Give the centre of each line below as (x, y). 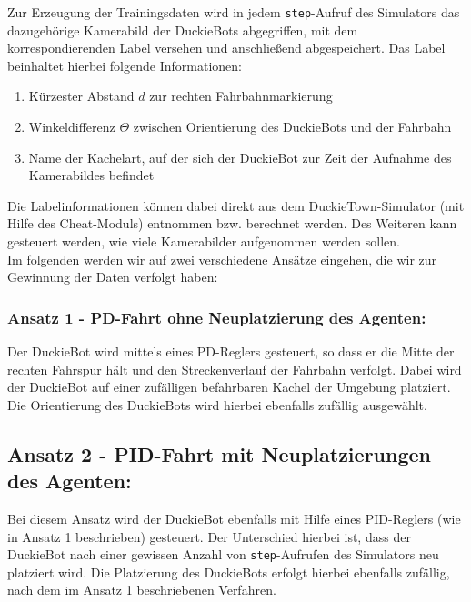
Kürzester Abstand (81, 96)
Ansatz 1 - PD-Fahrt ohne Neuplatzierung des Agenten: (217, 317)
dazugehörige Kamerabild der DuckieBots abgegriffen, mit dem (183, 30)
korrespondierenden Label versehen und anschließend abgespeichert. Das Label (226, 48)
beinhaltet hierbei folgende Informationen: (125, 65)
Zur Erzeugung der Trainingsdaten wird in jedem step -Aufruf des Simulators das (234, 12)
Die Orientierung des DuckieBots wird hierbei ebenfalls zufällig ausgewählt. (217, 404)
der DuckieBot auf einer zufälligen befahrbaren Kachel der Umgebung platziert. (229, 387)
